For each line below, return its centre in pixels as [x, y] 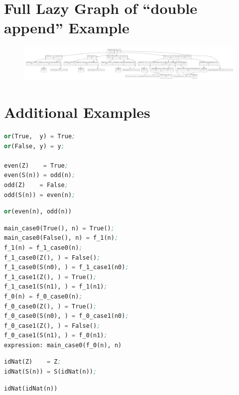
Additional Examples [77, 112]
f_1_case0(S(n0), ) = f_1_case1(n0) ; [66, 267]
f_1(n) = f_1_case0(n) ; [43, 247]
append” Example [67, 28]
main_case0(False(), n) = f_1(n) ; [61, 238]
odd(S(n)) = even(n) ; [40, 195]
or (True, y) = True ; [40, 136]
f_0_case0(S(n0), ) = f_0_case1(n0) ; [66, 316]
